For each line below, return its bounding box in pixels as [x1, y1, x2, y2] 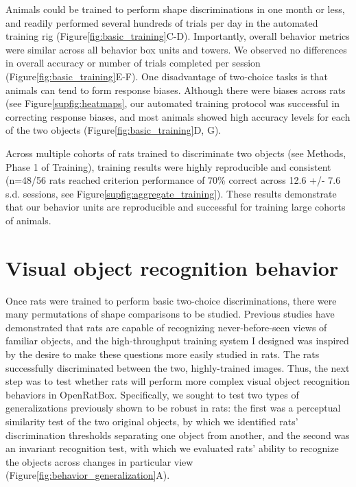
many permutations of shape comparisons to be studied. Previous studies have [5, 307, 335, 321]
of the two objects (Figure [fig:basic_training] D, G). [5, 123, 222, 137]
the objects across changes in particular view [5, 454, 193, 468]
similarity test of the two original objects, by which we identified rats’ [5, 414, 298, 428]
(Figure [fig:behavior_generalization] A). [5, 468, 170, 482]
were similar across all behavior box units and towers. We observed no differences [5, 42, 347, 56]
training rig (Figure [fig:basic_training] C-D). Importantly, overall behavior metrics [5, 29, 350, 43]
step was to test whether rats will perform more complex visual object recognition [5, 374, 350, 388]
